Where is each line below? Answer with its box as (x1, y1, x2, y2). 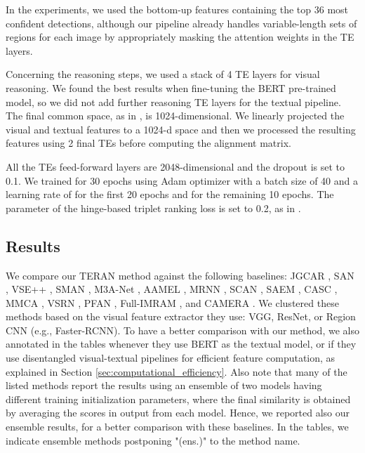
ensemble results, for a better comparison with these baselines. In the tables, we (6, 419, 349, 434)
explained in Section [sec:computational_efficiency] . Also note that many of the (6, 364, 347, 379)
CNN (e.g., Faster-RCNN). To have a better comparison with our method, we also (6, 322, 359, 337)
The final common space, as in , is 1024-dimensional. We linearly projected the (6, 108, 345, 123)
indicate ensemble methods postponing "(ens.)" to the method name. (6, 433, 300, 447)
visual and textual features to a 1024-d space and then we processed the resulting (6, 122, 356, 136)
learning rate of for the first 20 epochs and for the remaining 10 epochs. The (6, 187, 334, 202)
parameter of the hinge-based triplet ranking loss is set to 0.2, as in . (6, 200, 301, 215)
